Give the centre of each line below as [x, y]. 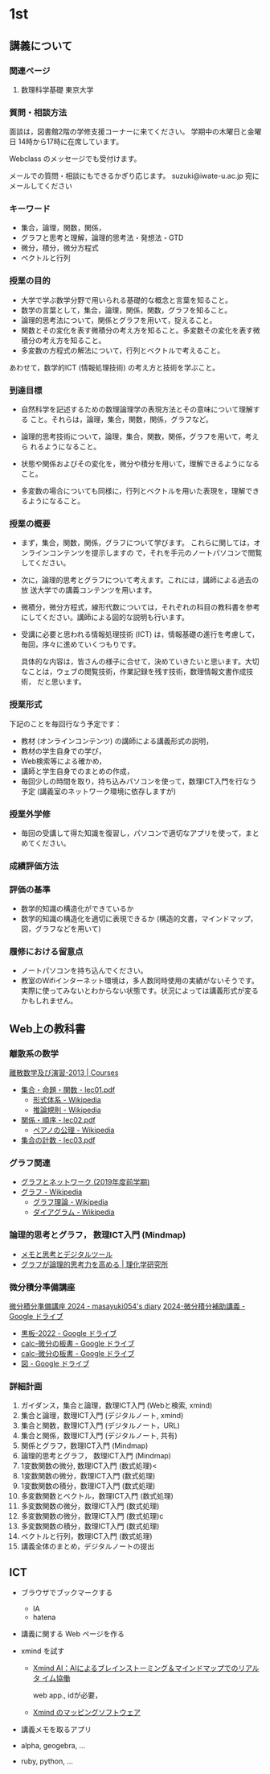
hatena [44, 1617]
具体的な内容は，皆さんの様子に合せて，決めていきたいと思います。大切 [140, 662]
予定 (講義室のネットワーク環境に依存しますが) [98, 791]
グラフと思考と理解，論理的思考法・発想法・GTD [102, 238]
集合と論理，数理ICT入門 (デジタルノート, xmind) [102, 1416]
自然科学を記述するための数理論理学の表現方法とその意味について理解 [137, 409]
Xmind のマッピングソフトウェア [87, 1713]
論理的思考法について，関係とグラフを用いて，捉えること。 [119, 320]
